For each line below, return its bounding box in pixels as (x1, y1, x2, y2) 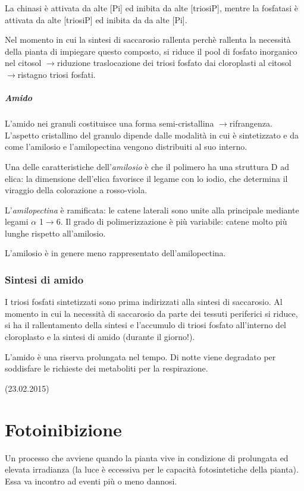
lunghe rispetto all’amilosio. (5, 226, 106, 239)
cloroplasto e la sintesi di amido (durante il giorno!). (5, 331, 195, 343)
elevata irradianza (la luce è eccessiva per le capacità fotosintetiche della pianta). (5, 463, 299, 476)
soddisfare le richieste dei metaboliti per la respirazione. (5, 362, 208, 374)
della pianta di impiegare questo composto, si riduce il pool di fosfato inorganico (5, 45, 297, 57)
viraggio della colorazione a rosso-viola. (5, 184, 148, 196)
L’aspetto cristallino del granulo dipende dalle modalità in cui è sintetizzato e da (5, 128, 299, 141)
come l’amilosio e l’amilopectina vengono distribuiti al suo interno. (5, 140, 247, 153)
